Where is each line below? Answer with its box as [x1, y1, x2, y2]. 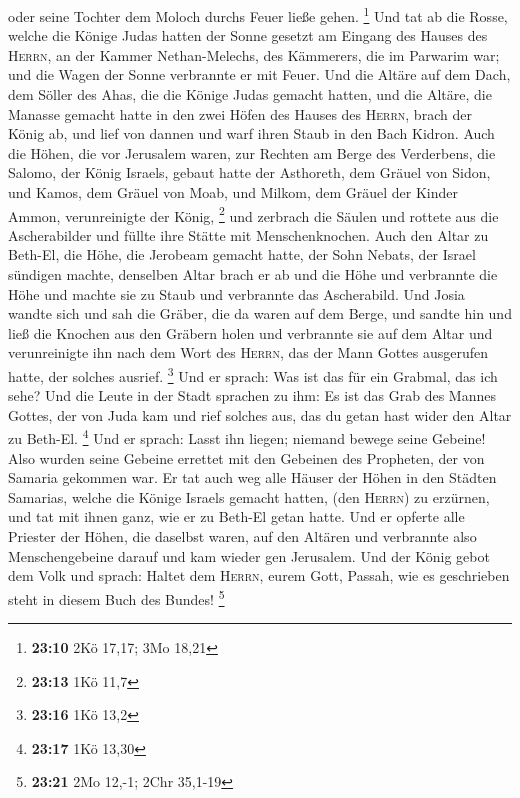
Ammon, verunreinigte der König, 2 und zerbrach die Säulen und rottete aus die [8, 202, 499, 226]
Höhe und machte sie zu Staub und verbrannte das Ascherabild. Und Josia [8, 283, 465, 304]
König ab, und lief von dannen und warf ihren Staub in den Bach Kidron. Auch [8, 123, 495, 144]
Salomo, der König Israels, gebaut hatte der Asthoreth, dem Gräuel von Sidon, [8, 162, 491, 183]
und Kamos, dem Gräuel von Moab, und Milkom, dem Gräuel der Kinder [8, 182, 459, 202]
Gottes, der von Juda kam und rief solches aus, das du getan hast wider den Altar [8, 404, 512, 425]
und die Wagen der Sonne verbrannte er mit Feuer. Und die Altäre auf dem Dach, [8, 64, 511, 85]
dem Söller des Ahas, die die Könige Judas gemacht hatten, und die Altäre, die [8, 84, 492, 105]
